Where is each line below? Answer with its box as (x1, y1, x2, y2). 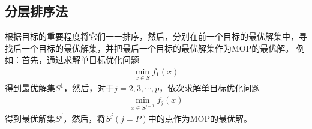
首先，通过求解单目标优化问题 (21, 53, 139, 66)
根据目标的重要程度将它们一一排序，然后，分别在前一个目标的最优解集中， (5, 30, 299, 43)
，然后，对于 (64, 82, 115, 94)
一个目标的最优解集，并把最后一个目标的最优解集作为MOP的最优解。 (21, 41, 294, 54)
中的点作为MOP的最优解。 (148, 112, 253, 124)
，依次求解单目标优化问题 (159, 82, 260, 94)
